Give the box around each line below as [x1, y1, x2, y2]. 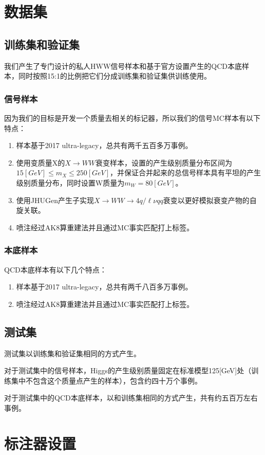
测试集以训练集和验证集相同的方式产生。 [4, 348, 141, 358]
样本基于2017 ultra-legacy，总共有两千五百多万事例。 [16, 140, 193, 151]
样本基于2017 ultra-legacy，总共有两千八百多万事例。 [16, 281, 193, 292]
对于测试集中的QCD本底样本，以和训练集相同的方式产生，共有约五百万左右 [4, 392, 258, 403]
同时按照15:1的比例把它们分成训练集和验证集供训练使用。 [18, 70, 211, 81]
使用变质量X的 [16, 157, 65, 168]
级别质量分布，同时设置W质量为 [16, 177, 125, 188]
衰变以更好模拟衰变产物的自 [163, 194, 257, 205]
